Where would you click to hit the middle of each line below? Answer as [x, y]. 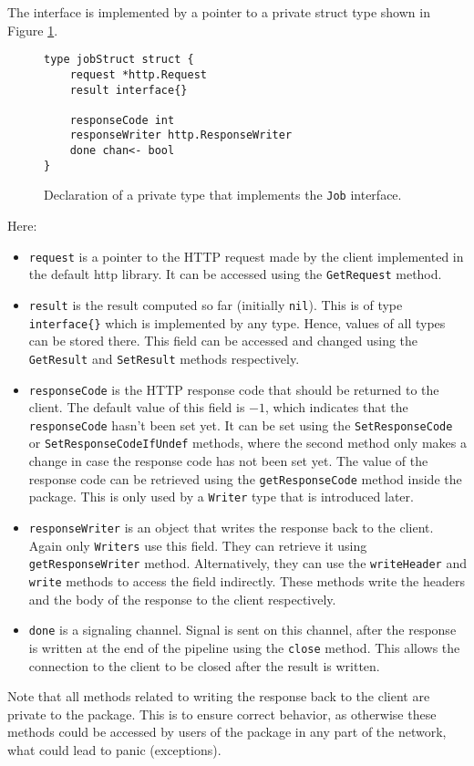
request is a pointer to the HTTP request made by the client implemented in [246, 256]
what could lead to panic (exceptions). [114, 749]
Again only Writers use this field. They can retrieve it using [198, 545]
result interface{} [129, 90]
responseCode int [122, 120]
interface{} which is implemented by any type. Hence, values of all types [237, 322]
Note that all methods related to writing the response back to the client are [219, 696]
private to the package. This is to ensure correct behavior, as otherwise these [222, 714]
